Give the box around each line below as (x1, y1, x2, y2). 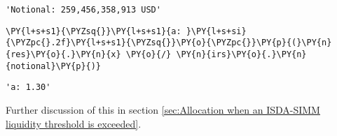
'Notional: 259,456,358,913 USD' (6, 5, 161, 15)
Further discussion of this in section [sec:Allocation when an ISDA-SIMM (6, 102, 320, 116)
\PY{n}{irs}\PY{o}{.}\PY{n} (176, 49, 307, 59)
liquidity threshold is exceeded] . (6, 116, 142, 130)
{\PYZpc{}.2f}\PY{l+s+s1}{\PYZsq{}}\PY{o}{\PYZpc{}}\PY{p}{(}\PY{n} (6, 38, 332, 48)
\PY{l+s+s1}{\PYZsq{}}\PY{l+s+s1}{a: (6, 26, 181, 36)
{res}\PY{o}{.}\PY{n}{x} (6, 49, 121, 59)
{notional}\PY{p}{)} (6, 61, 102, 71)
